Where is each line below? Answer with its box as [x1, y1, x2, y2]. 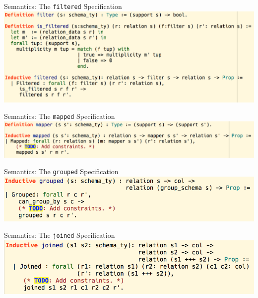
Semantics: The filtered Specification [4, 1, 122, 11]
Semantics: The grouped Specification [4, 166, 119, 177]
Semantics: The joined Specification [4, 230, 115, 240]
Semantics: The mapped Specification [4, 111, 115, 121]
